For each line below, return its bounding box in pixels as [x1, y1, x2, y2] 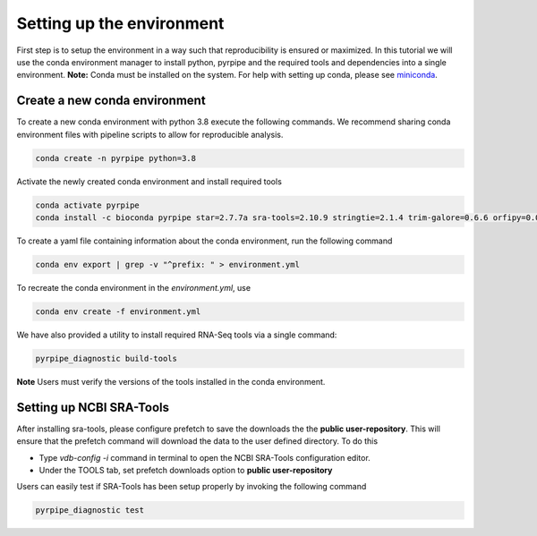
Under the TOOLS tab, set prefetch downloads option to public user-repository [38, 464, 333, 475]
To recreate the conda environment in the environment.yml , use [16, 282, 251, 293]
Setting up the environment [16, 13, 225, 33]
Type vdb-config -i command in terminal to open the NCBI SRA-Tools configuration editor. [38, 452, 371, 463]
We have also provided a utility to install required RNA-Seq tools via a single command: [16, 329, 337, 340]
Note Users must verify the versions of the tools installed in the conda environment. [16, 376, 326, 387]
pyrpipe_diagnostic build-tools [35, 353, 178, 363]
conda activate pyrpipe [35, 200, 141, 210]
